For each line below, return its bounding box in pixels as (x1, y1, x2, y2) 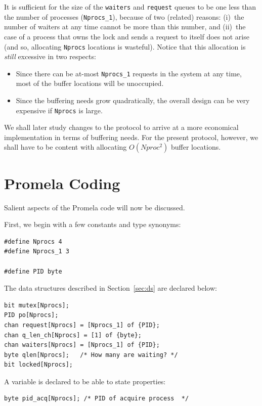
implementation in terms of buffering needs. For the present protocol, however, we (4, 131, 258, 142)
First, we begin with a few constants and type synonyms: (4, 219, 181, 230)
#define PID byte (4, 267, 62, 275)
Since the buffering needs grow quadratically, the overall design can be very (16, 95, 250, 105)
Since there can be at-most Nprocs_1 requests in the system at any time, (16, 68, 242, 78)
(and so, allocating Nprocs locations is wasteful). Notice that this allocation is (4, 41, 246, 52)
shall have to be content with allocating (4, 142, 127, 152)
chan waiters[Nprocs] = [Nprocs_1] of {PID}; (4, 341, 160, 349)
